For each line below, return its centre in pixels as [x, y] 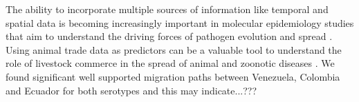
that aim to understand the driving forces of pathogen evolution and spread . [169, 36]
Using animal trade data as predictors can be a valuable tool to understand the [174, 49]
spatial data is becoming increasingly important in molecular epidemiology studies [180, 22]
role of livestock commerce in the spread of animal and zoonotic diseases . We [170, 63]
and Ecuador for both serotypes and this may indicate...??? [131, 90]
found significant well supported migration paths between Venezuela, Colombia [173, 76]
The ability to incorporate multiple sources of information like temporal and [167, 9]
